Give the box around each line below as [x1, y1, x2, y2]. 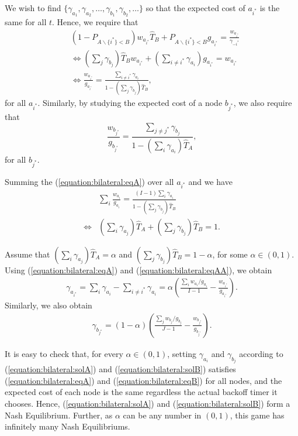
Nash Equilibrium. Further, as [5, 408, 113, 421]
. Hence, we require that [52, 16, 138, 28]
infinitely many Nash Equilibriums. [5, 420, 130, 432]
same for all [5, 16, 47, 28]
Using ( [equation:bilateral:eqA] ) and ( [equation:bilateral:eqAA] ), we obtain [5, 263, 272, 276]
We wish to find [5, 2, 61, 13]
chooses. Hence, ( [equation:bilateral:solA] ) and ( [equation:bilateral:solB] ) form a [5, 397, 290, 410]
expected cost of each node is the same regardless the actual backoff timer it [5, 386, 278, 398]
